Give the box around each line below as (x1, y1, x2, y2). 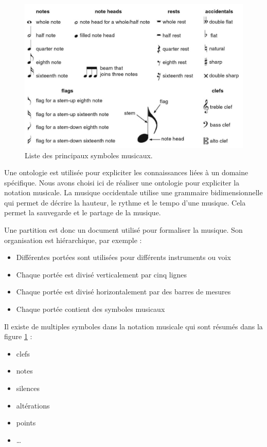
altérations (16, 400, 50, 411)
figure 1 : (4, 331, 32, 342)
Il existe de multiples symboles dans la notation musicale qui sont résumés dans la (4, 321, 263, 331)
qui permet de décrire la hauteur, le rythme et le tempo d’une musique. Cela (4, 197, 246, 208)
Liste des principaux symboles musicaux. (25, 150, 153, 160)
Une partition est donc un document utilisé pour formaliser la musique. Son (4, 225, 243, 235)
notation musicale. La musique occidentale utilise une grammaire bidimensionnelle (4, 187, 263, 198)
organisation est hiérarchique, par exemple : (4, 234, 142, 245)
